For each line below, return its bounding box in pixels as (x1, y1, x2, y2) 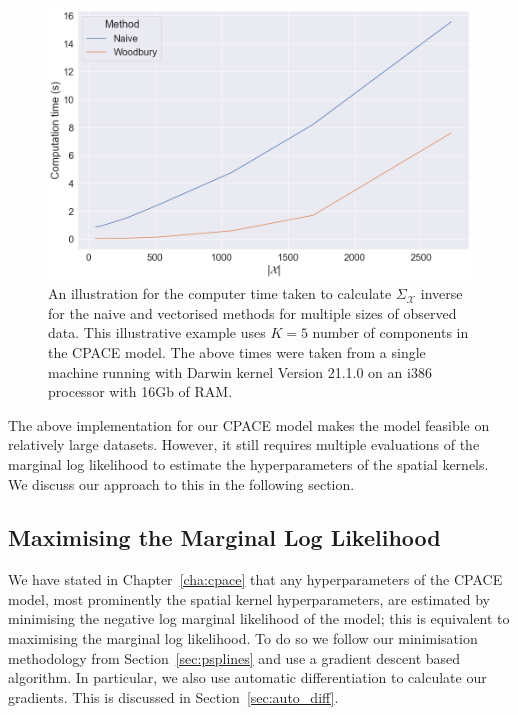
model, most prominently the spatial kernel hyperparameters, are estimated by (8, 588, 490, 609)
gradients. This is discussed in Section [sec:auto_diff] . (8, 686, 339, 707)
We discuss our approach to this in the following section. (8, 473, 355, 494)
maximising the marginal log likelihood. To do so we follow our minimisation (8, 628, 478, 649)
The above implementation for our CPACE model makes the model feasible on (8, 414, 490, 435)
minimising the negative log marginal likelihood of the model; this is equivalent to (8, 608, 510, 629)
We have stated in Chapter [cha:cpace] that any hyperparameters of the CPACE (8, 569, 503, 590)
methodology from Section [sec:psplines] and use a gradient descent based (8, 647, 461, 668)
